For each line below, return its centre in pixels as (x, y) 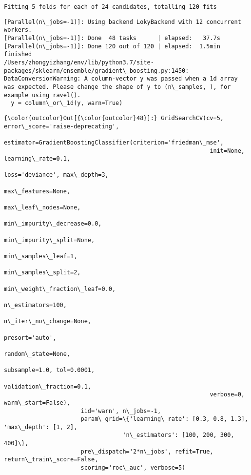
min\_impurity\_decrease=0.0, (53, 224)
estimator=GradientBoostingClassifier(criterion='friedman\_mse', (114, 142)
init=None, (227, 151)
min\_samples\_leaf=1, (41, 257)
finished (18, 54)
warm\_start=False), (37, 403)
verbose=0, (227, 395)
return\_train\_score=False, (51, 460)
